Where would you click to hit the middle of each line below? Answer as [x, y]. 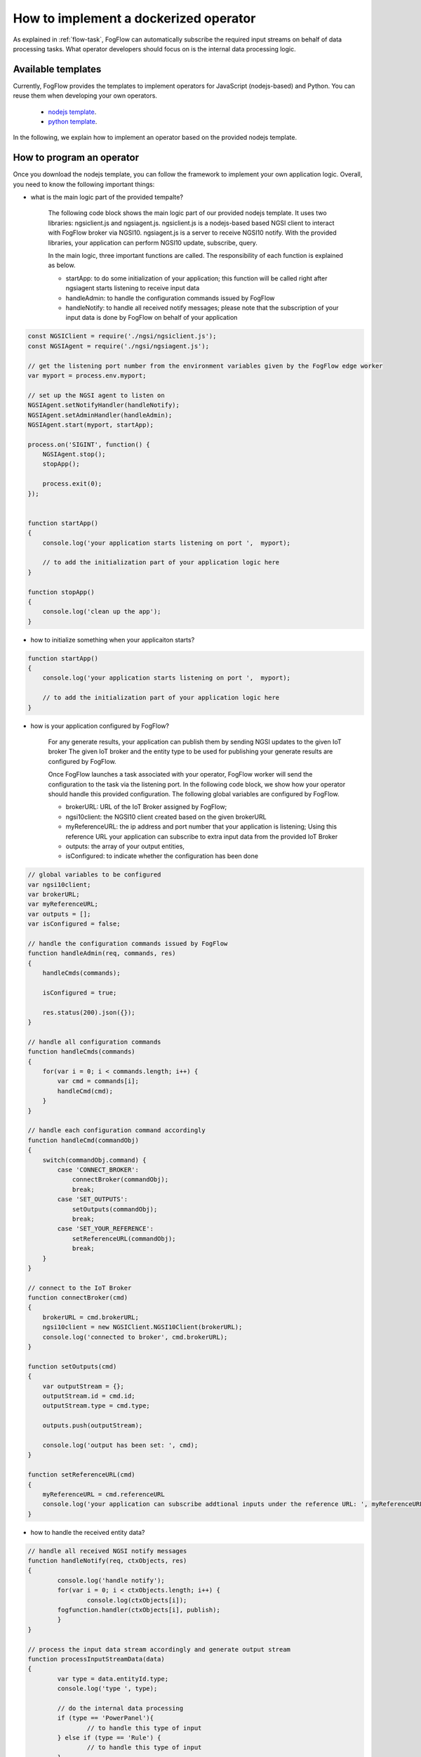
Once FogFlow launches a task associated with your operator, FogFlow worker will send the [180, 774]
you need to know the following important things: [84, 184]
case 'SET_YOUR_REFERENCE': [106, 1229]
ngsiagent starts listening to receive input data [133, 288]
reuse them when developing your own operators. [85, 96]
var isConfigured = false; [74, 924]
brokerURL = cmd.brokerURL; [91, 1317]
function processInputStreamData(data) [96, 1659]
